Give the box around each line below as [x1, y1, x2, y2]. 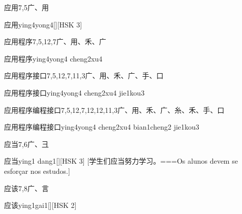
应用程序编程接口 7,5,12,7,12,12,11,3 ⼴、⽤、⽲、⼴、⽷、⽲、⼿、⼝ [4, 104, 225, 115]
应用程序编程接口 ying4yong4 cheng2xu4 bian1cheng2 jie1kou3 [4, 121, 199, 132]
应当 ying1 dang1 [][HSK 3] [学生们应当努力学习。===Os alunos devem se [4, 156, 238, 166]
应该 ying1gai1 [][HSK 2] [4, 200, 77, 210]
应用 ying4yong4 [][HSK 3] [4, 19, 82, 29]
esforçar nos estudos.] [4, 165, 70, 176]
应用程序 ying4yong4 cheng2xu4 [4, 53, 103, 64]
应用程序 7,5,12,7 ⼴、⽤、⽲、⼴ [4, 36, 106, 47]
